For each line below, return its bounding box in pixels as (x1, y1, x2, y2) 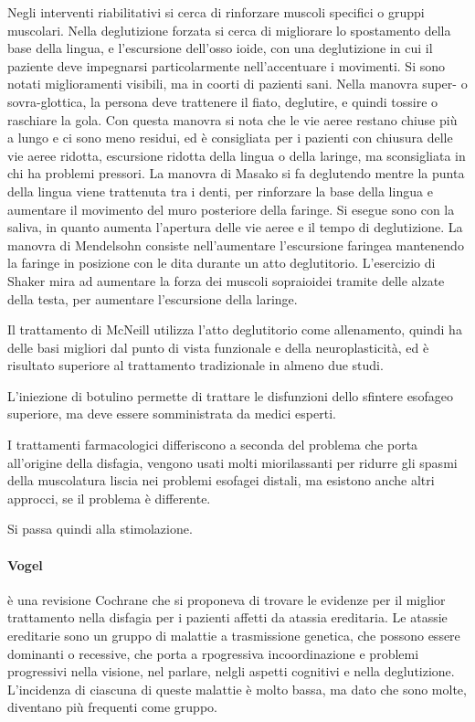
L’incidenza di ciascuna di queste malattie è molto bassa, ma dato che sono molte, (7, 679, 467, 698)
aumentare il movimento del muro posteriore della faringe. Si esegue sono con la (7, 199, 455, 218)
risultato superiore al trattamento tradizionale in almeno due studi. (7, 356, 384, 375)
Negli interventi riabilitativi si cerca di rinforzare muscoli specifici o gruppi (7, 3, 425, 21)
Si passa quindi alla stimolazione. (7, 519, 193, 538)
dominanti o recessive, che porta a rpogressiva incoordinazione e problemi (7, 643, 419, 663)
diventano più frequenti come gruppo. (7, 697, 217, 717)
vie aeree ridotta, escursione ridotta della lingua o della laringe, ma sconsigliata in (7, 145, 466, 165)
